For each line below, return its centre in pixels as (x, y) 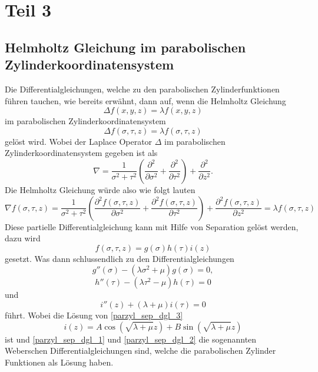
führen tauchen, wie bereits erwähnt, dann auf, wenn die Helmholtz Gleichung (145, 100)
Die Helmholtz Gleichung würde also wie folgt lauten (100, 189)
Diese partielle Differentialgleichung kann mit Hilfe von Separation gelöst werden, (152, 226)
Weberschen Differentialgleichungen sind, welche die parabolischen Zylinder (140, 351)
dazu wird (23, 238)
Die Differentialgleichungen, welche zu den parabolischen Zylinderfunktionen (142, 89)
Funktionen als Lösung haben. (59, 362)
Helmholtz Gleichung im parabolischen (125, 47)
